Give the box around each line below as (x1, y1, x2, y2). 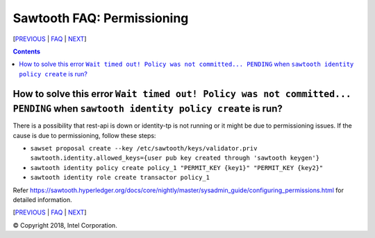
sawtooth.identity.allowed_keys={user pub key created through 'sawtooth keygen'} (30, 154, 319, 162)
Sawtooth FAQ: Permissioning (12, 10, 189, 26)
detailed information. (12, 195, 72, 204)
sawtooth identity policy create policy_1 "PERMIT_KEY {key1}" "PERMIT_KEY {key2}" (30, 164, 324, 171)
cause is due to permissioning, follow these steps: (12, 131, 156, 139)
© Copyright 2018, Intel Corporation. (12, 221, 117, 229)
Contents (12, 47, 41, 56)
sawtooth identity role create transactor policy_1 (30, 173, 210, 182)
